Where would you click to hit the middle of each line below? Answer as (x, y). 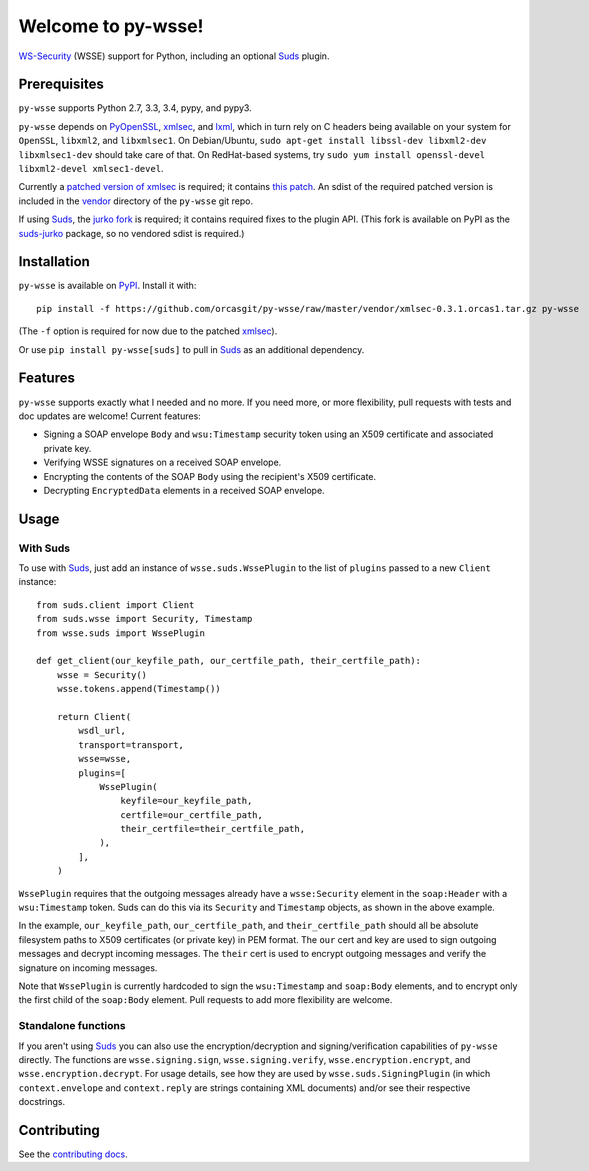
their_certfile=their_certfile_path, (212, 829)
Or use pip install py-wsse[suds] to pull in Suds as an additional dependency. (191, 349)
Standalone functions (72, 1026)
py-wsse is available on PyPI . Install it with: (107, 286)
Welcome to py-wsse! (111, 26)
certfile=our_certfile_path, (192, 814)
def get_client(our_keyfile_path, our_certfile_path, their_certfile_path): (229, 661)
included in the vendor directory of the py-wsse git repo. (136, 201)
